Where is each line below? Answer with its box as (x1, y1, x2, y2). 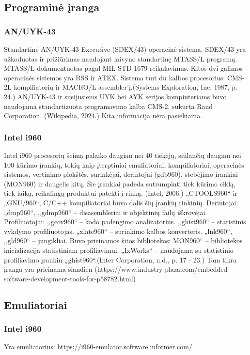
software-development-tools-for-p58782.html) (4, 273, 136, 283)
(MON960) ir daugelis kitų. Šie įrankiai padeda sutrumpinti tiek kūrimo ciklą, (4, 178, 235, 188)
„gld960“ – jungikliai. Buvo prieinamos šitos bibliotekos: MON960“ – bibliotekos (4, 235, 243, 246)
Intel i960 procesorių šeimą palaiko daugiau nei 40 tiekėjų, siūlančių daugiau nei (4, 150, 241, 160)
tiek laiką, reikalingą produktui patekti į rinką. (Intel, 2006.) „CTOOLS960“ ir (4, 188, 237, 198)
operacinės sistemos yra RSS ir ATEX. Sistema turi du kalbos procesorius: (4, 72, 225, 82)
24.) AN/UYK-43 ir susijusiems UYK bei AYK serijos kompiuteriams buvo (4, 91, 227, 101)
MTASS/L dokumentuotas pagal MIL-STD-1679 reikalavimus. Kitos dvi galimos (4, 63, 243, 73)
